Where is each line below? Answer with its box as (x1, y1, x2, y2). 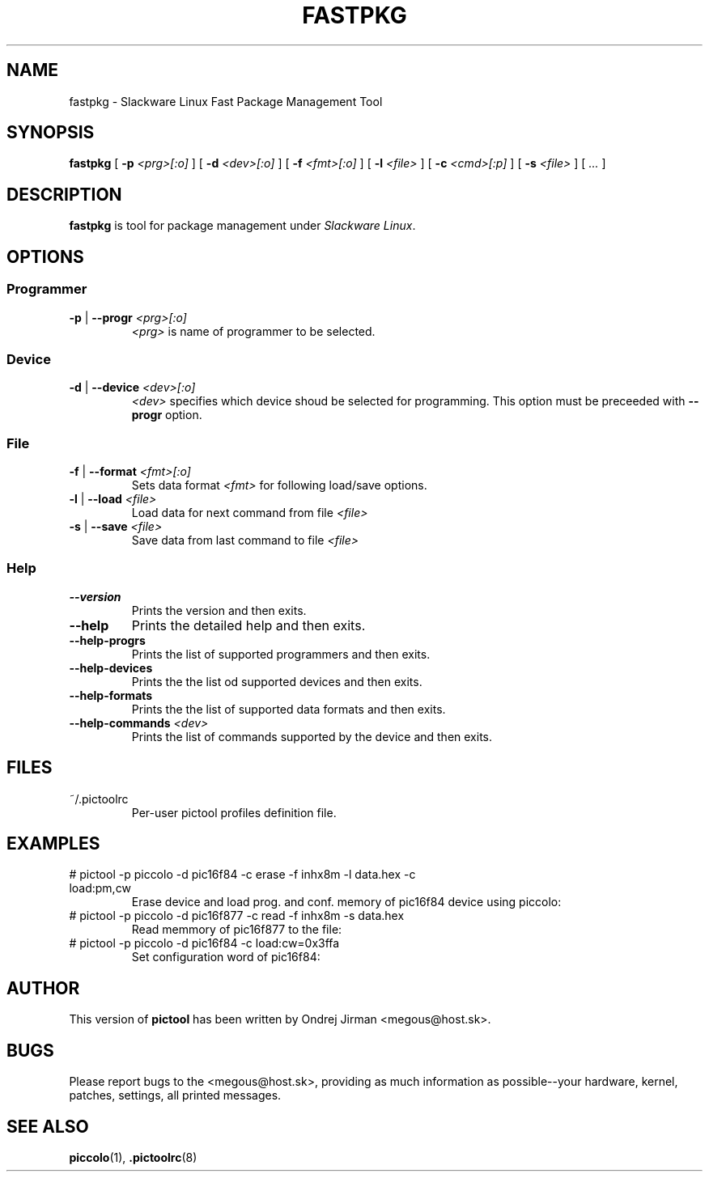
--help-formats (69, 688, 153, 702)
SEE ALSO (6, 1116, 89, 1137)
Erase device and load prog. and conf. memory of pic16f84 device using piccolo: (131, 895, 562, 909)
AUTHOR (6, 977, 80, 998)
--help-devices (69, 660, 153, 675)
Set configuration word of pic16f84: (131, 950, 321, 964)
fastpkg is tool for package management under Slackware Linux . (69, 218, 416, 233)
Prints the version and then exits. (131, 603, 307, 617)
